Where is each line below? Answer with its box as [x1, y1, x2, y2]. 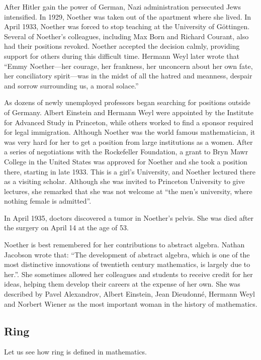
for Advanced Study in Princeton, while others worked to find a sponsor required [4, 117, 253, 127]
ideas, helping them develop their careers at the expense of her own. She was [4, 279, 240, 289]
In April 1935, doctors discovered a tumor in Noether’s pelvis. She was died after [4, 212, 254, 223]
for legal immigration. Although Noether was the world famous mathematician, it [4, 127, 255, 137]
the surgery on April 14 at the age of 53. [4, 222, 129, 233]
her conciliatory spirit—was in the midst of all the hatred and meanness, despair [4, 70, 252, 81]
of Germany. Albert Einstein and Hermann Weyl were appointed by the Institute [4, 107, 254, 117]
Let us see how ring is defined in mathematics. [4, 346, 147, 357]
